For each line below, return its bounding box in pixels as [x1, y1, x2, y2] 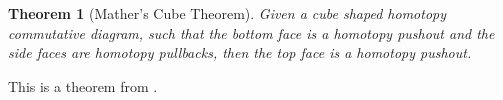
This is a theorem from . [8, 75, 158, 96]
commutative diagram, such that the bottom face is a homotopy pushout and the [8, 22, 495, 43]
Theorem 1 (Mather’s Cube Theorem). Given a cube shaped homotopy [8, 3, 447, 23]
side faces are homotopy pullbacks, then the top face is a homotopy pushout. [8, 42, 472, 63]
